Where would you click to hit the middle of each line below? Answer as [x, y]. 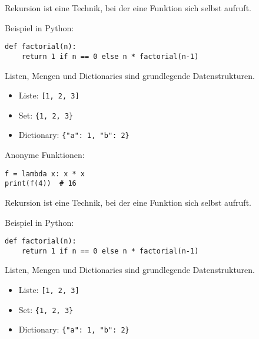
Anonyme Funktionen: [45, 155]
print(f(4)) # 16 [41, 184]
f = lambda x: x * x [45, 174]
